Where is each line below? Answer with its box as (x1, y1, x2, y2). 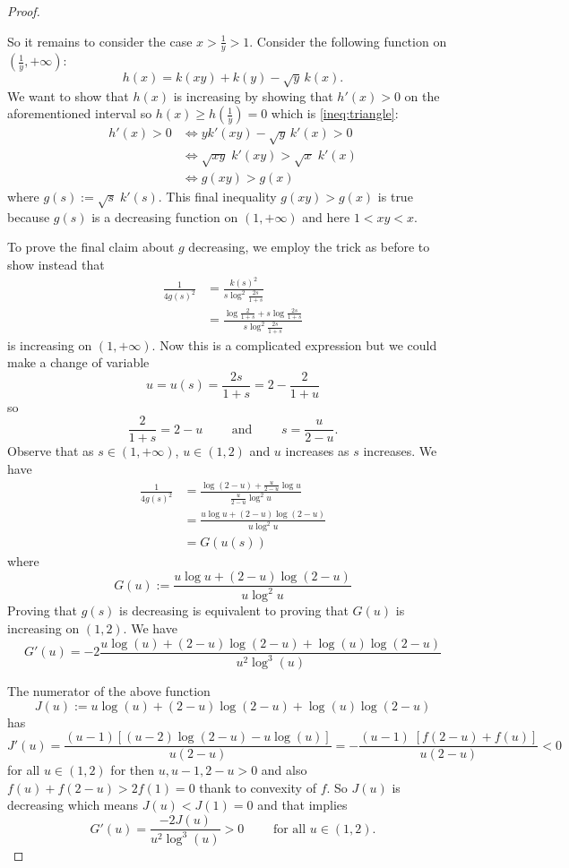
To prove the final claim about (7, 237, 175, 256)
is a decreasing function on (91, 207, 238, 226)
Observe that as (7, 442, 94, 460)
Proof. (7, 2, 40, 20)
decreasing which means (7, 795, 139, 814)
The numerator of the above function (7, 682, 211, 700)
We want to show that (7, 86, 129, 105)
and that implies (257, 795, 348, 814)
